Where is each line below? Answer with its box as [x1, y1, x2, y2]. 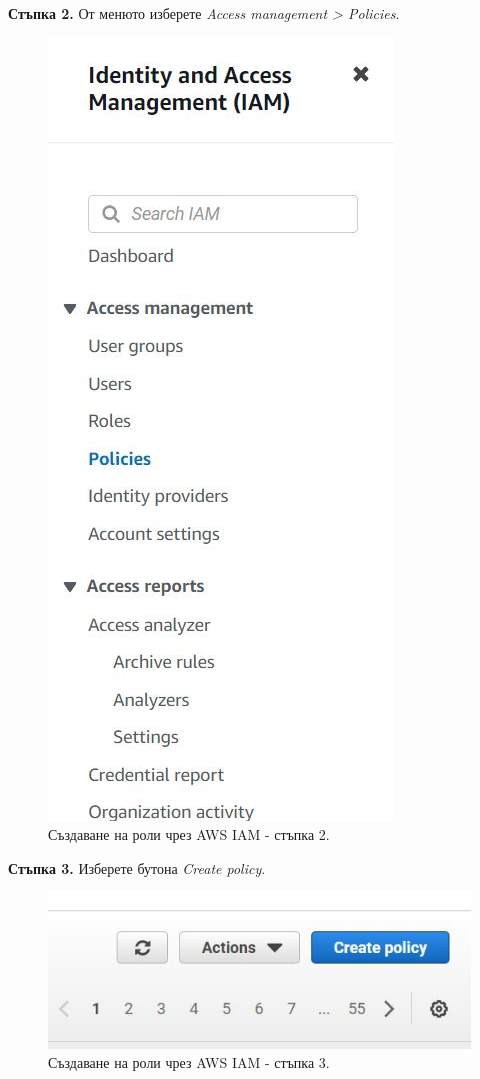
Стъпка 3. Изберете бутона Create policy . [8, 857, 266, 878]
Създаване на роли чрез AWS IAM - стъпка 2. [48, 824, 330, 845]
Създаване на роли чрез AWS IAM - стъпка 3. [48, 1052, 330, 1073]
